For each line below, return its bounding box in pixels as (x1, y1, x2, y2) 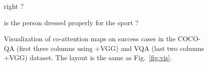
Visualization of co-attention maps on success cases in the (4, 33, 176, 44)
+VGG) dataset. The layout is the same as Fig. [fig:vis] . (4, 52, 172, 63)
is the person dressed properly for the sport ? (4, 17, 139, 27)
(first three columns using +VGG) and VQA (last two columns (17, 43, 205, 53)
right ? (4, 1, 24, 11)
